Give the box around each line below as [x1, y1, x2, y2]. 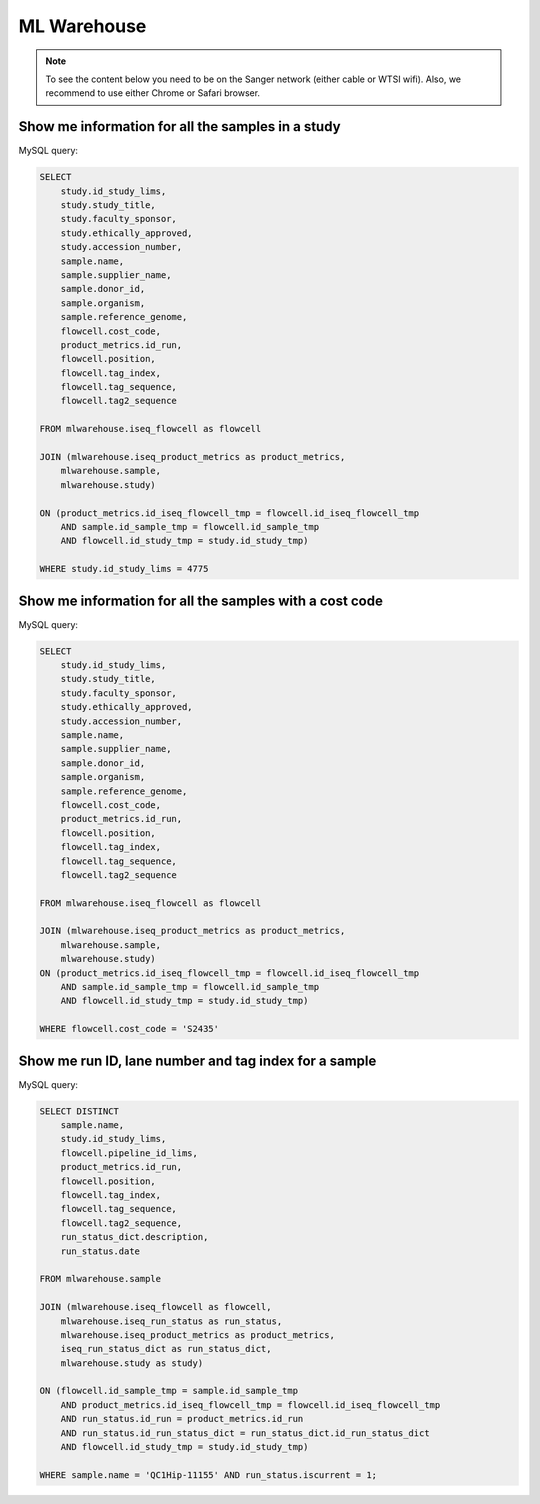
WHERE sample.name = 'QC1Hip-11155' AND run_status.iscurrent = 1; [39, 1469, 378, 1480]
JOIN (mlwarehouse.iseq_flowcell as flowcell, [39, 1301, 272, 1313]
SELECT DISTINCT [39, 1105, 120, 1117]
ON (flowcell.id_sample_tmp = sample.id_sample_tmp [39, 1385, 299, 1397]
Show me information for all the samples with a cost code [18, 592, 384, 609]
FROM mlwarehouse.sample [39, 1273, 162, 1285]
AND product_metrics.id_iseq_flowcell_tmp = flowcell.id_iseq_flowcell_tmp [60, 1399, 441, 1410]
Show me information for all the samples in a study [18, 118, 341, 135]
